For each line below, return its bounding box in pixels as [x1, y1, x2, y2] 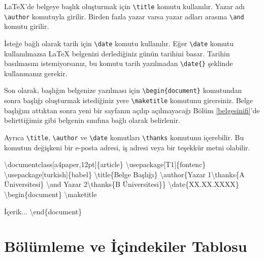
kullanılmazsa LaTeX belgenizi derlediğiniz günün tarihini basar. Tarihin [4, 48, 230, 58]
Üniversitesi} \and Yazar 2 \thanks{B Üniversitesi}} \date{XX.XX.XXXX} [4, 179, 239, 189]
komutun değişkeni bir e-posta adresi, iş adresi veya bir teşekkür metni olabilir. [4, 142, 250, 152]
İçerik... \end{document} [4, 206, 82, 216]
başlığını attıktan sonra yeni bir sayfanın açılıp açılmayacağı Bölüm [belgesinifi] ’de [4, 105, 260, 115]
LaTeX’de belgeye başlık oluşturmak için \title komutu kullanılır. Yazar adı [4, 1, 245, 11]
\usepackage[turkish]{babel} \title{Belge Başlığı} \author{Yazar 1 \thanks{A [4, 169, 245, 179]
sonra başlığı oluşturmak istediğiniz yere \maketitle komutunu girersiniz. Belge [4, 95, 253, 106]
